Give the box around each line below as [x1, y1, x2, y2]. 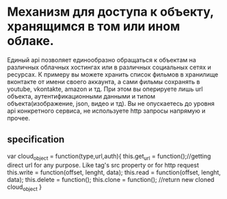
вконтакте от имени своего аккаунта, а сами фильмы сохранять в [7, 77, 200, 85]
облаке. [7, 34, 55, 49]
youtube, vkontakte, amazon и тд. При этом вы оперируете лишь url [7, 85, 203, 93]
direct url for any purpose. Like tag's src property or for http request [7, 161, 200, 169]
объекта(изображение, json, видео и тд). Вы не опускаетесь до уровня [7, 99, 215, 107]
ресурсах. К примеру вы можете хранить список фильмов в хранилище [7, 70, 219, 79]
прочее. [7, 114, 31, 122]
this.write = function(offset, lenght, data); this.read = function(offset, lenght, [7, 168, 221, 176]
